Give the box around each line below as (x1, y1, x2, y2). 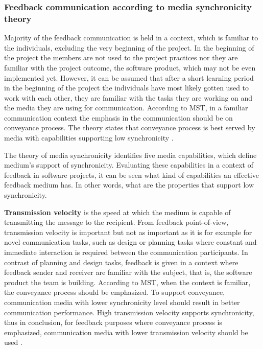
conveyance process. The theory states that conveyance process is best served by (4, 122, 255, 133)
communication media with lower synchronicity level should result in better (4, 296, 240, 307)
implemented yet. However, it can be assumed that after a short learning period (4, 72, 254, 83)
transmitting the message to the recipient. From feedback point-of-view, (4, 217, 229, 227)
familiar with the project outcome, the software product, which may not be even (4, 62, 256, 73)
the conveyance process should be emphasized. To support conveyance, (4, 287, 225, 297)
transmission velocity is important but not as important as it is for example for (4, 226, 252, 237)
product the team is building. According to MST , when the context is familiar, (4, 276, 251, 287)
